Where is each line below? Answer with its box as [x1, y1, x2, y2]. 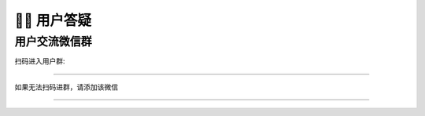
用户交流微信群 [14, 34, 92, 49]
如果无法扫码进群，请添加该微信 [14, 82, 118, 92]
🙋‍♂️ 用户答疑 [14, 12, 92, 29]
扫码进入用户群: [14, 56, 66, 66]
